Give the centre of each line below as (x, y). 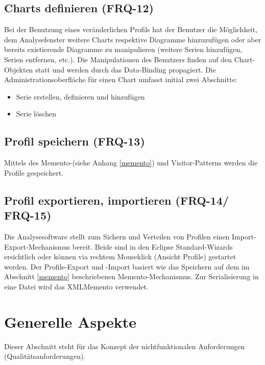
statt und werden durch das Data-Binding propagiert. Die (126, 69)
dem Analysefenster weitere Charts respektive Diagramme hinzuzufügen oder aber (133, 39)
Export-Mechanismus (37, 246)
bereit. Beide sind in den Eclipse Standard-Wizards (152, 246)
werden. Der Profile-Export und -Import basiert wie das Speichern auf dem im (127, 266)
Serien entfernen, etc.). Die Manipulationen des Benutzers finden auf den (118, 59)
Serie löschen (36, 114)
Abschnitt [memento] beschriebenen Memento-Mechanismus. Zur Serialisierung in (131, 276)
